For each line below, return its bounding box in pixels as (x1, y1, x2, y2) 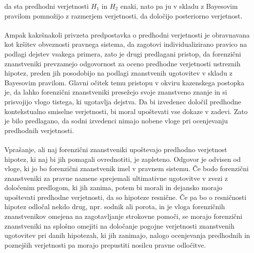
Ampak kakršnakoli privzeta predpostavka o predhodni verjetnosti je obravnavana (4, 29, 250, 39)
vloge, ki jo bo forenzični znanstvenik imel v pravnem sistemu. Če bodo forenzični (4, 163, 249, 174)
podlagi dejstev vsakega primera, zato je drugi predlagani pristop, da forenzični (4, 48, 241, 58)
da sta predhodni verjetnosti (4, 1, 89, 11)
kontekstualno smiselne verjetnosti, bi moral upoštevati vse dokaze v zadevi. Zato (4, 106, 248, 116)
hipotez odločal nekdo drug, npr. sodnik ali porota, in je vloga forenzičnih (4, 201, 225, 212)
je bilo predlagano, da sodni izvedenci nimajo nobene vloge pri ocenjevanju (4, 116, 228, 126)
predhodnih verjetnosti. (4, 125, 74, 135)
